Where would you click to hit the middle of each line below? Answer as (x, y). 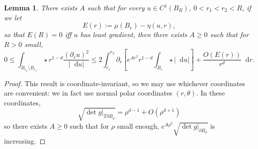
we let (13, 17)
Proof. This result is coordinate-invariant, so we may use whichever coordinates (125, 83)
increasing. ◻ (25, 140)
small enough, (138, 125)
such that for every (116, 7)
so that (14, 34)
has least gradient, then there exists (134, 34)
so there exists (26, 125)
